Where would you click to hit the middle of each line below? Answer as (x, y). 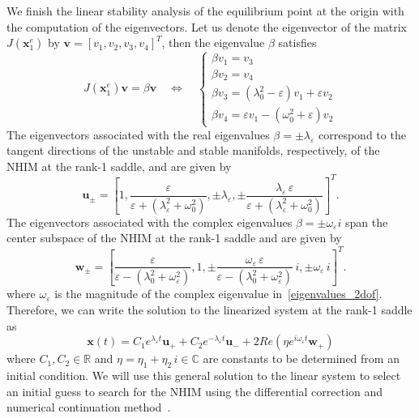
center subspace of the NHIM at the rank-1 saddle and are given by (174, 238)
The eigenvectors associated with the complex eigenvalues (150, 222)
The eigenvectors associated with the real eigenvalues (138, 134)
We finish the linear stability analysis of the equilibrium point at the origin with (205, 11)
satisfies (297, 43)
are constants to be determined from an (301, 358)
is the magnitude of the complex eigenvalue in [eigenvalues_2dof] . (218, 294)
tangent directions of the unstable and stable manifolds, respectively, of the (193, 150)
